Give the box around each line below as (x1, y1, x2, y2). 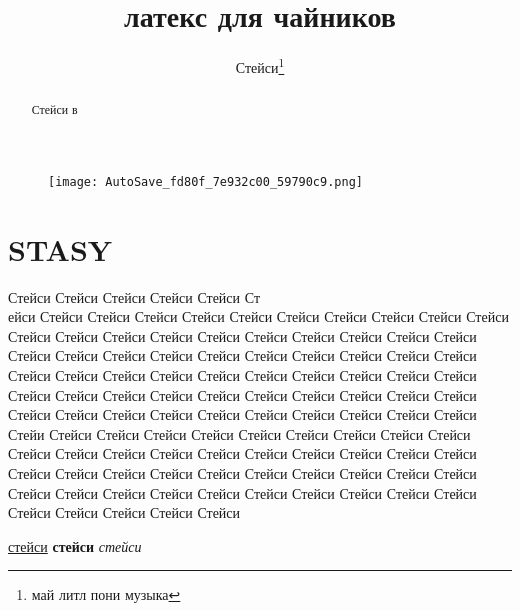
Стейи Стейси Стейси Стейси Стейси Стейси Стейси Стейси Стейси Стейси (8, 423, 471, 444)
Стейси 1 (235, 54, 285, 77)
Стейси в (31, 101, 78, 118)
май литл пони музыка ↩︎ (31, 584, 181, 605)
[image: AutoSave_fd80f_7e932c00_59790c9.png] (48, 174, 363, 189)
